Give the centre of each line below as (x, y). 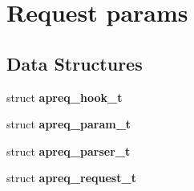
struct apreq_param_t (69, 124)
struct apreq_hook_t (65, 97)
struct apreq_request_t (71, 178)
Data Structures (75, 63)
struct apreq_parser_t (69, 150)
